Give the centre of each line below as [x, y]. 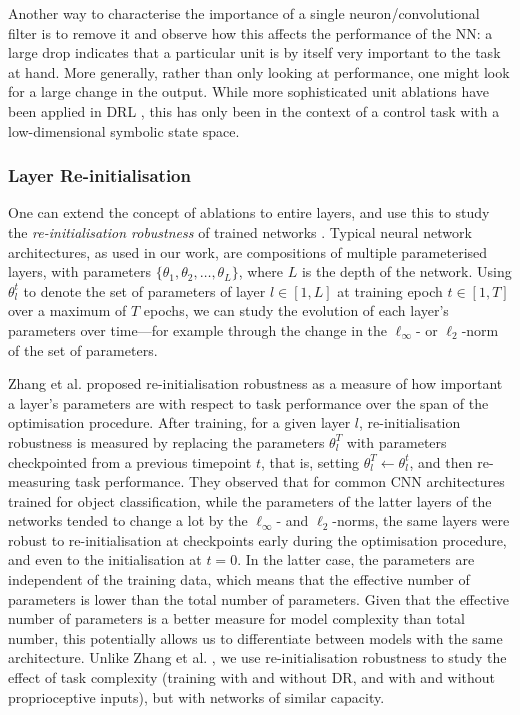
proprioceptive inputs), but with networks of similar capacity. [196, 696]
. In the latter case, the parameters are [356, 559]
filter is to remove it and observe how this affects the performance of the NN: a [250, 32]
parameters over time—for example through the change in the [198, 329]
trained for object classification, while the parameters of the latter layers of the [250, 500]
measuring [39, 481]
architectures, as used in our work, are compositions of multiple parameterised [248, 251]
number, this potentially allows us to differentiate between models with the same [255, 637]
